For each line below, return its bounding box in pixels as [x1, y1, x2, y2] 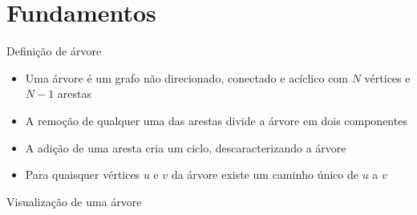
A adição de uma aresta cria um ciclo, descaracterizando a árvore [25, 139, 346, 156]
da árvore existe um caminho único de [171, 166, 358, 183]
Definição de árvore [6, 43, 102, 59]
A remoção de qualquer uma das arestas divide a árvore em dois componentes [25, 112, 407, 128]
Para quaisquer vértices [25, 166, 140, 183]
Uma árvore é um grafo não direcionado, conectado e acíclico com [25, 69, 349, 86]
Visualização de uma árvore [6, 193, 142, 209]
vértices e [364, 69, 411, 86]
